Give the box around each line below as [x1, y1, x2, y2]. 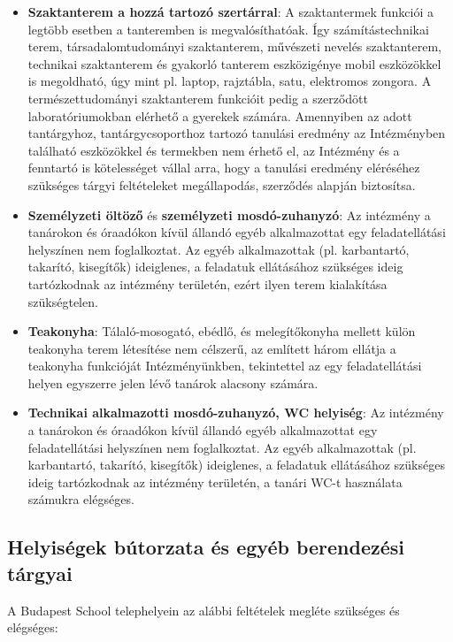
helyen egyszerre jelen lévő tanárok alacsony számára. [27, 373, 319, 392]
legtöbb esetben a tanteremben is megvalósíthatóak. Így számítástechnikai [27, 19, 429, 38]
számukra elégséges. [27, 490, 134, 508]
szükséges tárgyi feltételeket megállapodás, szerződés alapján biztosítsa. [27, 175, 416, 194]
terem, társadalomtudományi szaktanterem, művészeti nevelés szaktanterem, [27, 37, 441, 56]
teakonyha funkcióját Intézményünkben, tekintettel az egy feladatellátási [27, 356, 422, 375]
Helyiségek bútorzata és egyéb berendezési [7, 533, 405, 561]
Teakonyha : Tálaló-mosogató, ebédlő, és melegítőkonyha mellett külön [27, 322, 416, 340]
